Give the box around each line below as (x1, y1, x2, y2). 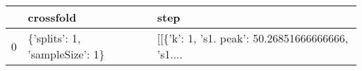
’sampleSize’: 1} (28, 46, 105, 62)
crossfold (28, 9, 77, 25)
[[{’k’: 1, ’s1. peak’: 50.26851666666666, (157, 30, 349, 46)
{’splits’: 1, (28, 30, 81, 46)
